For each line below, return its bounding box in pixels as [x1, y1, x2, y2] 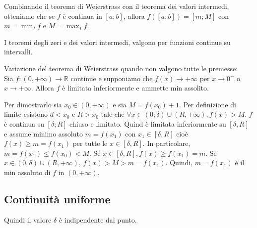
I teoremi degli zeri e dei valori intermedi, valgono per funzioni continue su [4, 37, 231, 47]
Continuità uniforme [4, 191, 111, 206]
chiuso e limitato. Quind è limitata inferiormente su [69, 118, 226, 129]
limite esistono [4, 109, 48, 119]
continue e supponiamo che [70, 73, 153, 83]
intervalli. [4, 46, 33, 57]
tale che [101, 109, 125, 119]
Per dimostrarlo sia [4, 99, 62, 109]
